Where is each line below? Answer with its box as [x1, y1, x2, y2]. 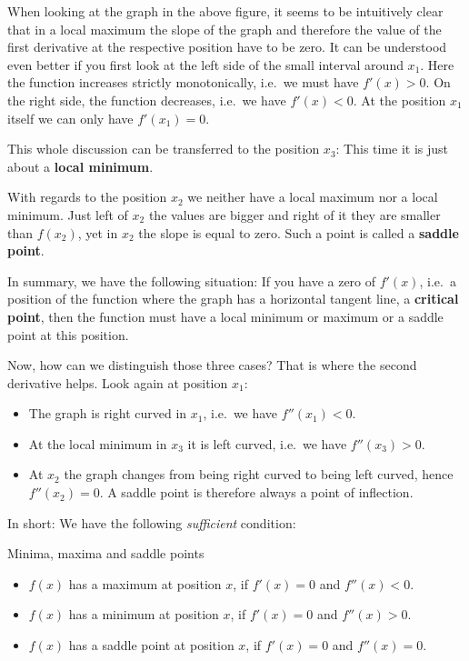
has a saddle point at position [68, 636, 234, 655]
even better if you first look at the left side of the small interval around [7, 55, 404, 74]
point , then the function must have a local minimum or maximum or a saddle [7, 306, 444, 325]
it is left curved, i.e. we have [187, 434, 347, 453]
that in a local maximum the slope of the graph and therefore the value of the [7, 19, 442, 38]
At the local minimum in [28, 434, 167, 453]
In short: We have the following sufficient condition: [7, 513, 296, 532]
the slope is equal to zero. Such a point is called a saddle [138, 223, 459, 242]
